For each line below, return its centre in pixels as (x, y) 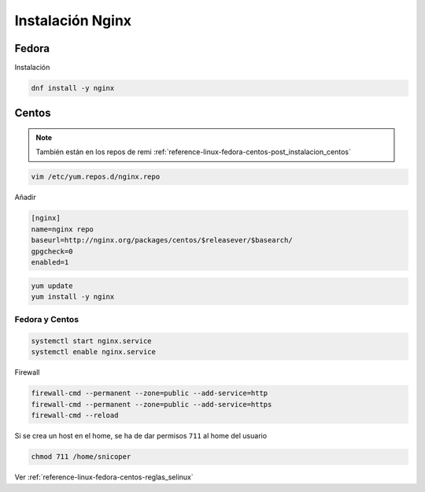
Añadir (26, 198)
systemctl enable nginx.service (94, 352)
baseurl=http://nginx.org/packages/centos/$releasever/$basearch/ (162, 240)
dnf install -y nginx (73, 88)
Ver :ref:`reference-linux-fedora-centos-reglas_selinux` (104, 477)
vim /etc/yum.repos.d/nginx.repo (96, 177)
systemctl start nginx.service (92, 341)
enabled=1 (50, 262)
